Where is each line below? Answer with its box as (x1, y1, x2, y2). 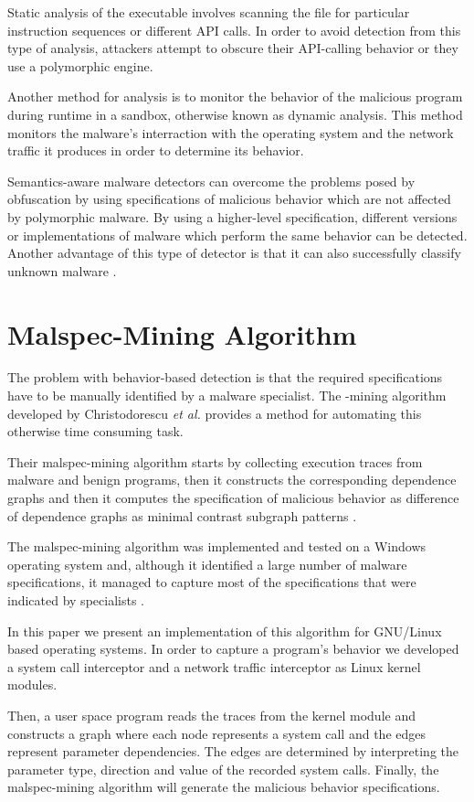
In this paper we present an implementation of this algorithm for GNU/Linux (7, 621, 442, 640)
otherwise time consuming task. (7, 422, 184, 441)
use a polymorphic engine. (7, 56, 153, 75)
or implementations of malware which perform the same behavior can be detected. (7, 225, 468, 244)
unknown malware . (7, 261, 117, 280)
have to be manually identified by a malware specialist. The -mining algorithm (7, 386, 447, 405)
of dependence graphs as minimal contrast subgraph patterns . (7, 506, 357, 525)
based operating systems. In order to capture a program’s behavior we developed (7, 639, 459, 658)
